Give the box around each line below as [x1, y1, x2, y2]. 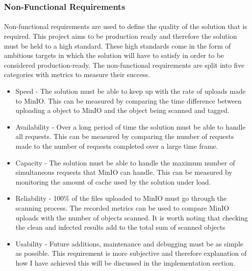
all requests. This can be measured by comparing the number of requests [15, 131, 234, 141]
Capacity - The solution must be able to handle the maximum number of [15, 157, 235, 167]
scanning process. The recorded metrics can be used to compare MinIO [15, 202, 229, 213]
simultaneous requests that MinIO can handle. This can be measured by [15, 167, 232, 177]
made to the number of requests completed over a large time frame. [15, 140, 218, 151]
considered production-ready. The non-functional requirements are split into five [4, 59, 245, 70]
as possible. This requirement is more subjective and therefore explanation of [15, 248, 247, 258]
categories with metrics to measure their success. [4, 69, 150, 80]
